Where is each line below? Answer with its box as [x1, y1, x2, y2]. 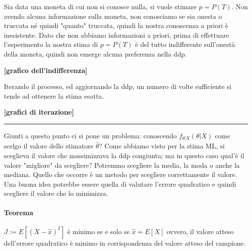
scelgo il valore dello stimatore [4, 141, 94, 151]
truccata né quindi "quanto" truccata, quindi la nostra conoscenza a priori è [4, 20, 228, 30]
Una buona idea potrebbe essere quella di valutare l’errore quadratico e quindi [4, 178, 236, 189]
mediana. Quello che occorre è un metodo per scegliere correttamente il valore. [4, 169, 237, 179]
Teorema [4, 207, 33, 217]
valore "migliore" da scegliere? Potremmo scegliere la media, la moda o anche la [4, 160, 240, 170]
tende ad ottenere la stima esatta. [4, 90, 104, 101]
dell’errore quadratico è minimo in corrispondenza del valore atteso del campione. [4, 237, 246, 248]
